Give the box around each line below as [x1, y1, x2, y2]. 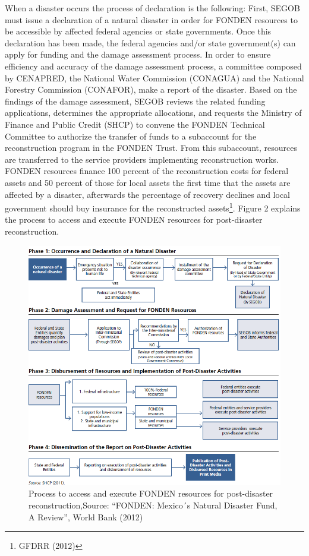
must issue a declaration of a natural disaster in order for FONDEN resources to [5, 13, 298, 26]
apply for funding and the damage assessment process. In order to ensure [5, 48, 271, 61]
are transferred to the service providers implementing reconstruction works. [5, 153, 279, 165]
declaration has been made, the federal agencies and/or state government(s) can [5, 36, 296, 49]
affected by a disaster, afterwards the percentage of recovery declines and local [5, 188, 290, 200]
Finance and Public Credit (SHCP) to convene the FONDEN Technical [5, 118, 265, 130]
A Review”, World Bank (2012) [29, 510, 143, 523]
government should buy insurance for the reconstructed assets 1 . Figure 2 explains [5, 200, 301, 214]
